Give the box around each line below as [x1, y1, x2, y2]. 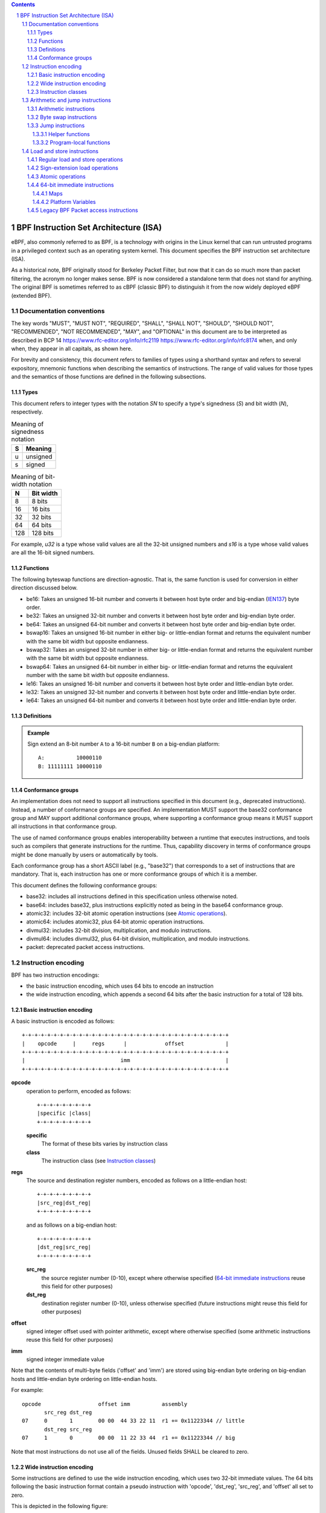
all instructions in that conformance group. [11, 823, 117, 830]
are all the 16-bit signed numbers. [11, 549, 95, 556]
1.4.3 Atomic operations [27, 172, 86, 180]
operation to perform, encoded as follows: [26, 1087, 131, 1095]
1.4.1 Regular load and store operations [27, 156, 123, 163]
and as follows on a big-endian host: [26, 1221, 117, 1229]
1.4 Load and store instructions [22, 147, 99, 154]
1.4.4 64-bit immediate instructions [27, 182, 114, 189]
